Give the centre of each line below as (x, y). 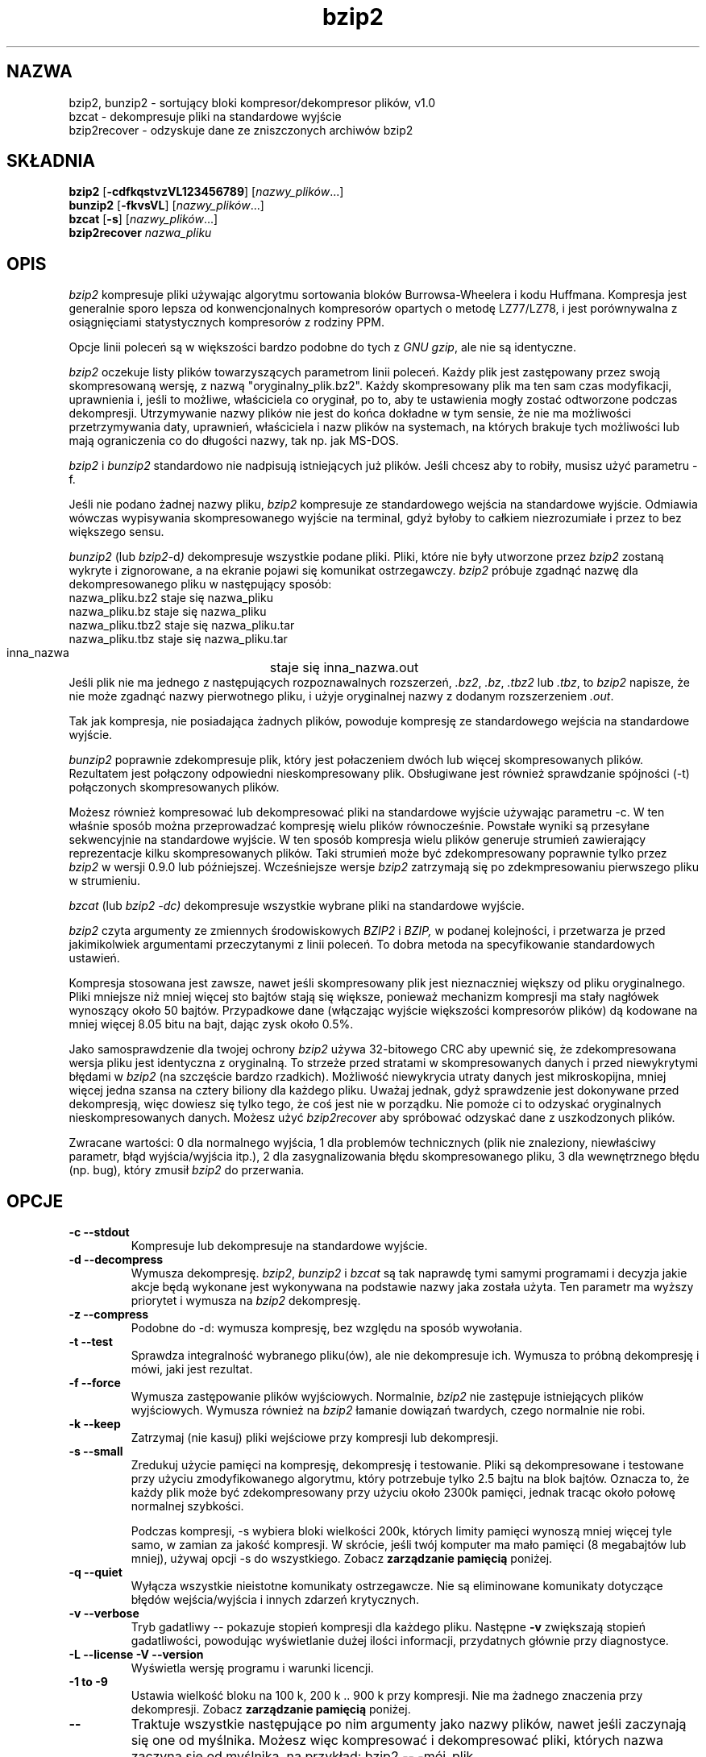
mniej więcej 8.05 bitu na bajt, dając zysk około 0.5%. (211, 1024)
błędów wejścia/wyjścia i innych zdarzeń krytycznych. (275, 1600)
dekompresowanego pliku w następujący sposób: (200, 584)
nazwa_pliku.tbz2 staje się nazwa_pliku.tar (182, 625)
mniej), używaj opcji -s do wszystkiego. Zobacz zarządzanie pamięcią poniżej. (342, 1559)
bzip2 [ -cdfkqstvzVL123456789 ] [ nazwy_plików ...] (206, 192)
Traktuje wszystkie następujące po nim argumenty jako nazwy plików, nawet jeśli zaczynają (409, 1724)
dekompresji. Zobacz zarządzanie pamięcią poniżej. (271, 1709)
